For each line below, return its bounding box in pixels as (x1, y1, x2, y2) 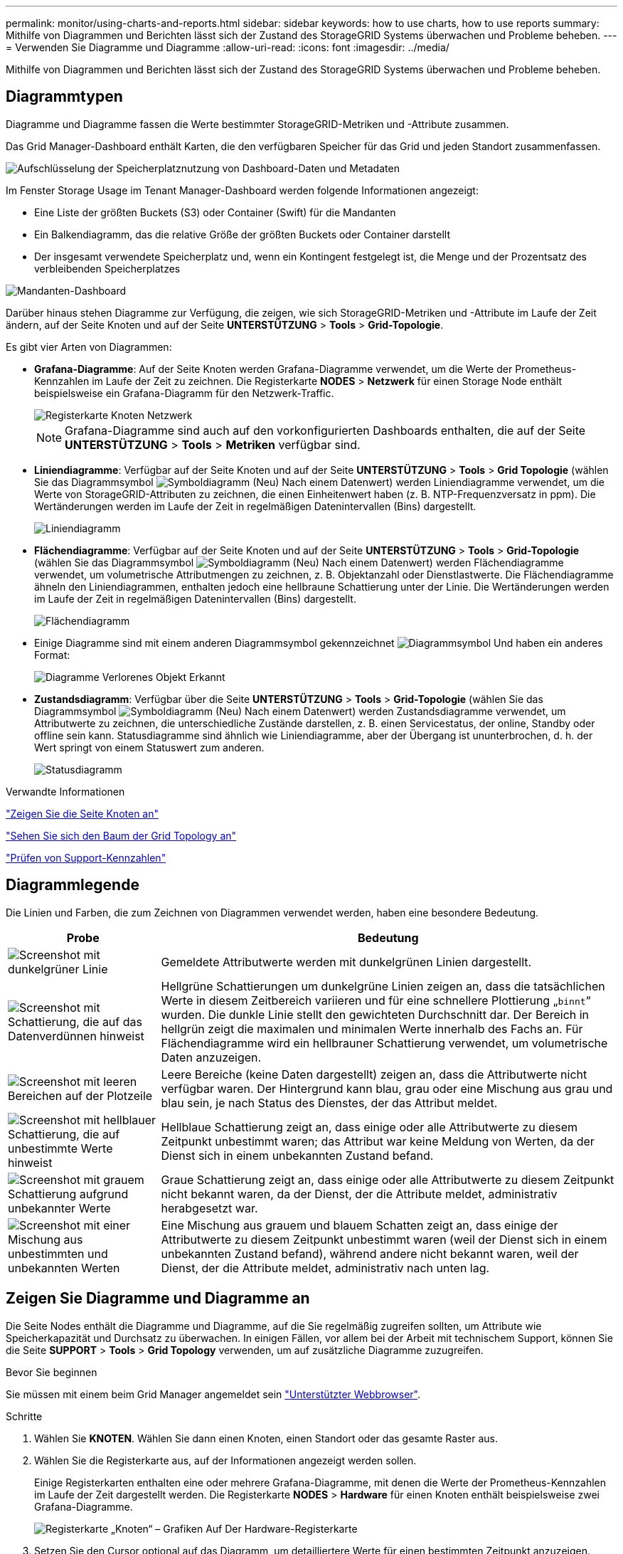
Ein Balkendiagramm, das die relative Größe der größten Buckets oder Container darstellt (34, 228, 450, 240)
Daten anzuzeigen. (161, 1050, 262, 1064)
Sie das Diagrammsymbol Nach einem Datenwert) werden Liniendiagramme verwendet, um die (34, 475, 605, 488)
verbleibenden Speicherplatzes (34, 262, 181, 275)
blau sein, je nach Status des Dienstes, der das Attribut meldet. (161, 1095, 498, 1110)
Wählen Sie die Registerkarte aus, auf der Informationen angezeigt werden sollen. (34, 1454, 417, 1466)
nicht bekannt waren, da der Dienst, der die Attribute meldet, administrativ (161, 1186, 558, 1201)
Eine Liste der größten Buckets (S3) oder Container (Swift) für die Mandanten (34, 206, 396, 218)
